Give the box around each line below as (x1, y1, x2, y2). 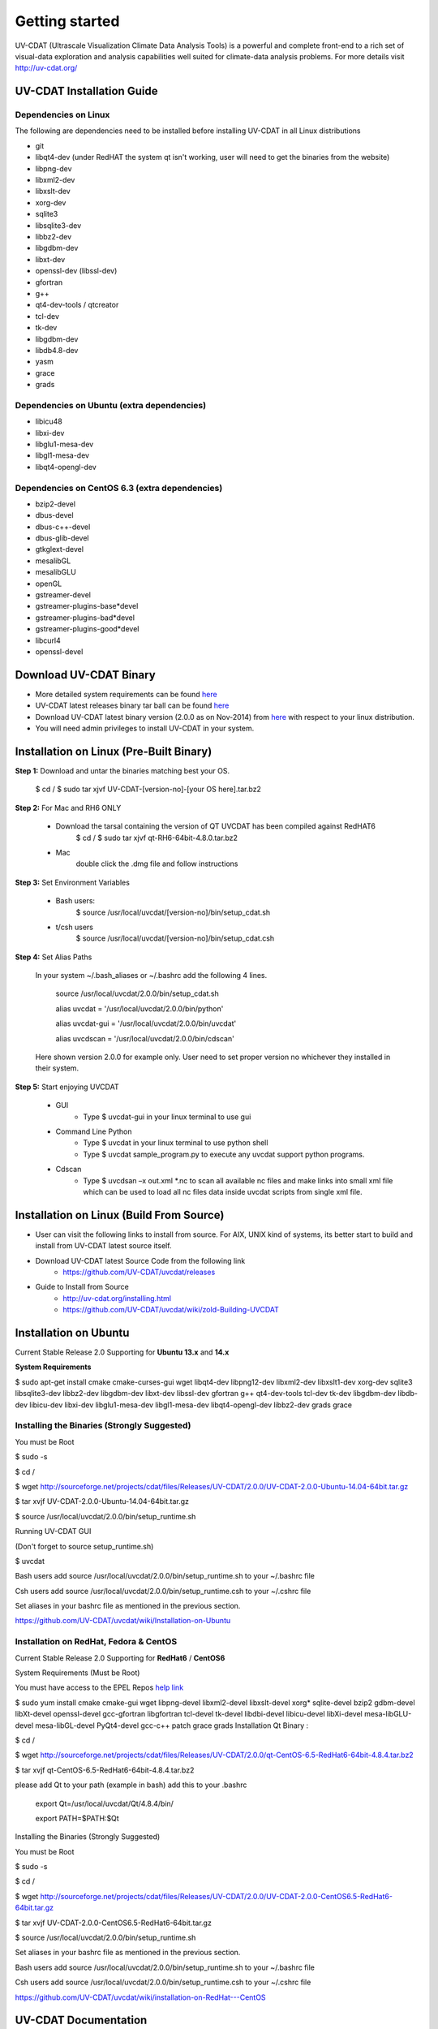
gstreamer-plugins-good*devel (35, 624, 140, 634)
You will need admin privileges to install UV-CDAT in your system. (35, 723, 255, 734)
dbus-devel (35, 510, 74, 520)
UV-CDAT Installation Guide (15, 84, 158, 98)
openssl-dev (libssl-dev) (35, 266, 118, 276)
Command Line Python (55, 1127, 133, 1136)
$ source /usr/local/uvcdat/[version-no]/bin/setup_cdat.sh (75, 907, 271, 917)
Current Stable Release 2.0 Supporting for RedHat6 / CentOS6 (15, 1652, 225, 1663)
